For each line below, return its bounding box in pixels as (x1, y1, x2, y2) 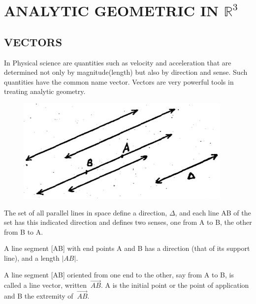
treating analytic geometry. (4, 86, 86, 96)
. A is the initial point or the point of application (100, 280, 249, 290)
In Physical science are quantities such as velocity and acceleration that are (4, 57, 231, 67)
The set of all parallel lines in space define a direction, (4, 207, 167, 217)
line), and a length (4, 252, 60, 263)
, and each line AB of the (175, 207, 251, 217)
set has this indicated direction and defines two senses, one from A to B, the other (4, 217, 252, 227)
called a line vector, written (4, 280, 87, 290)
